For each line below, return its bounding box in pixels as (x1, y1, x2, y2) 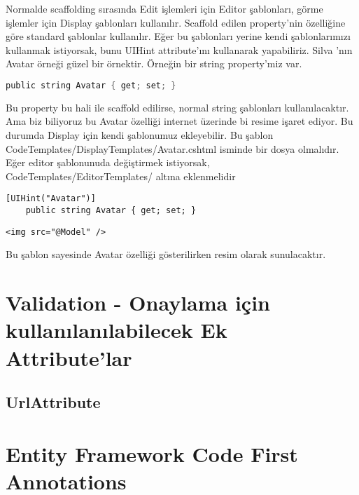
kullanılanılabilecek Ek (6, 316, 227, 344)
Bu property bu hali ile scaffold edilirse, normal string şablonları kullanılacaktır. (6, 100, 349, 114)
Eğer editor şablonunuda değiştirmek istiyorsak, (6, 155, 210, 170)
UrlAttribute (6, 391, 101, 413)
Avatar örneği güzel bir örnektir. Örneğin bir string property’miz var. (6, 56, 302, 71)
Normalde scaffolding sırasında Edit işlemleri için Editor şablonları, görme (6, 1, 323, 15)
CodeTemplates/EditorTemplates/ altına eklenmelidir (6, 168, 236, 183)
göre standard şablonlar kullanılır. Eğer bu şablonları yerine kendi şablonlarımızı (6, 29, 351, 43)
